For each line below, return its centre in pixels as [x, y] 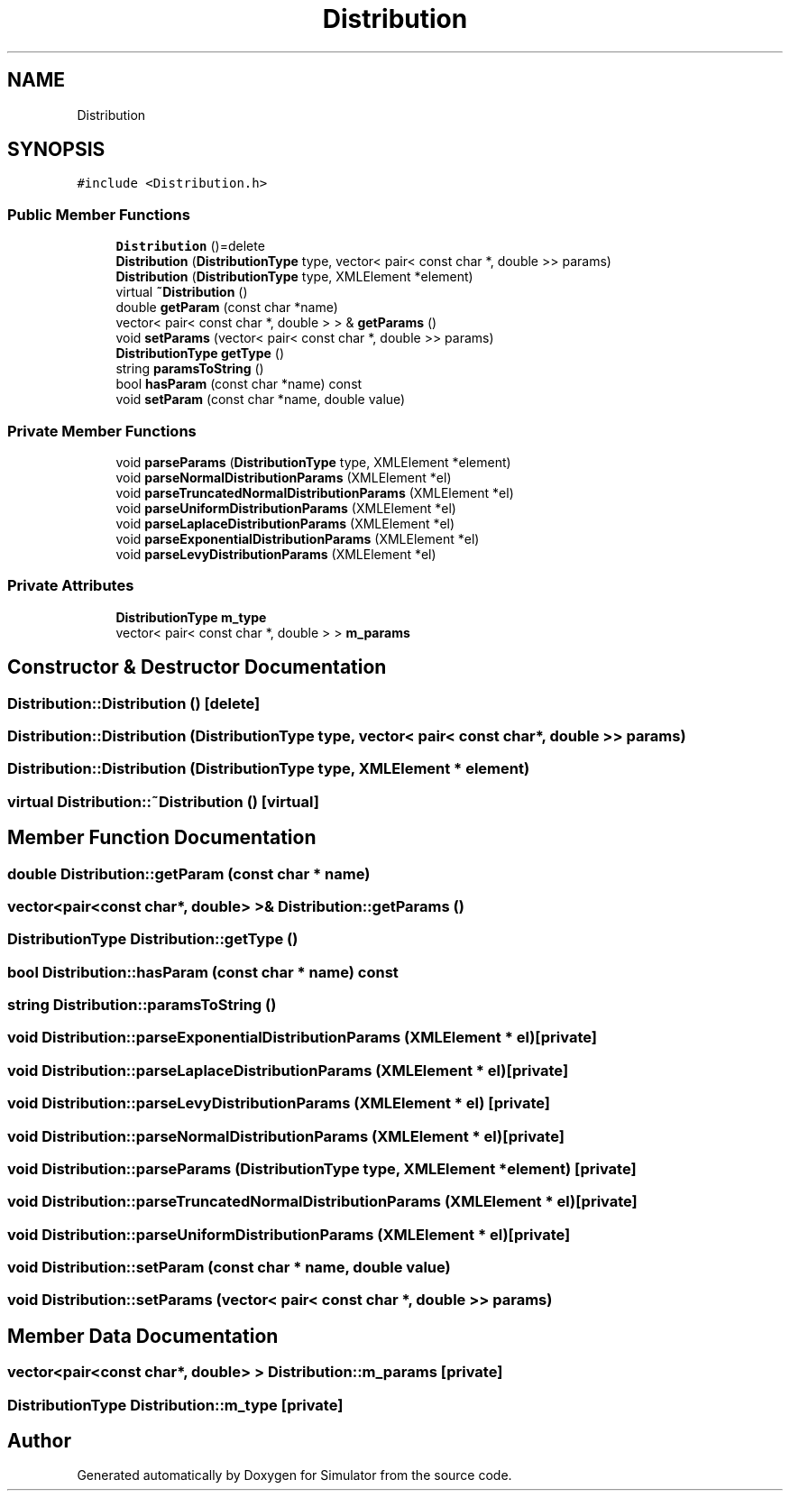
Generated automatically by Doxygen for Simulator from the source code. [294, 1475]
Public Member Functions [99, 214]
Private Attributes [71, 586]
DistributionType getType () [200, 354]
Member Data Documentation [143, 1336]
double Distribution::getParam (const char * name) [189, 873]
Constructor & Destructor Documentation [197, 667]
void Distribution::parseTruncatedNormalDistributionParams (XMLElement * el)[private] [322, 1202]
